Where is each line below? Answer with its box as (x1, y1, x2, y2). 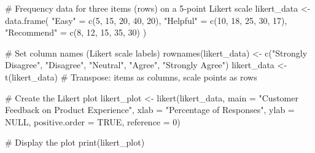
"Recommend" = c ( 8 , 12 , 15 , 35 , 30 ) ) (5, 26, 147, 39)
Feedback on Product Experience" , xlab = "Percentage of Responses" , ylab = (5, 103, 295, 116)
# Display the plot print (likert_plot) (5, 136, 145, 149)
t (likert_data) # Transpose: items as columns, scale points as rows (5, 70, 257, 83)
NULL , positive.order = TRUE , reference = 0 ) (5, 115, 181, 128)
